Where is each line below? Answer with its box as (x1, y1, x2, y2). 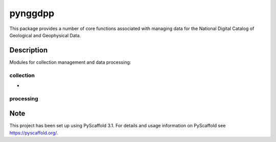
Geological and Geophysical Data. (9, 32, 81, 38)
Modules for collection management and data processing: (9, 59, 131, 65)
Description (9, 46, 48, 54)
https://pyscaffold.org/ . (9, 130, 58, 136)
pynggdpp (9, 8, 55, 19)
